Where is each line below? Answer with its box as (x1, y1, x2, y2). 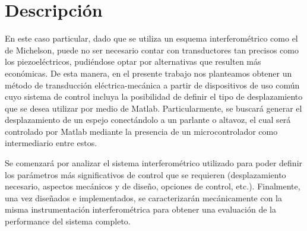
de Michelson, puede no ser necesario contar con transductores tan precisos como (5, 43, 299, 56)
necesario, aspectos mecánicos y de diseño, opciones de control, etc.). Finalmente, (5, 180, 300, 192)
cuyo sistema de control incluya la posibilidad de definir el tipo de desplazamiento (5, 90, 303, 103)
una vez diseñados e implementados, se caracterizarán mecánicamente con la (5, 191, 283, 204)
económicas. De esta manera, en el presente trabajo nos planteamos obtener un (5, 67, 292, 79)
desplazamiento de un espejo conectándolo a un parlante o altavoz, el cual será (5, 113, 291, 126)
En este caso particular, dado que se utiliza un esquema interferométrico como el (5, 32, 298, 45)
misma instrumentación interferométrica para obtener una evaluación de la (5, 203, 276, 216)
